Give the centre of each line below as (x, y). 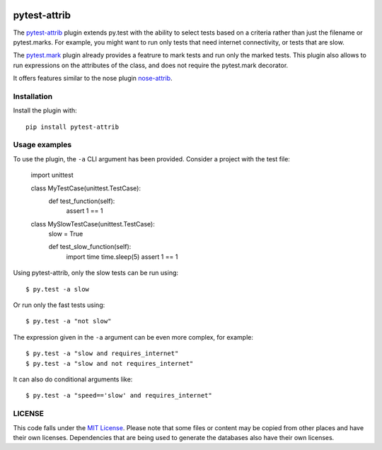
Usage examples (42, 145)
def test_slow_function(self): (90, 247)
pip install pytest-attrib (73, 127)
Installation (33, 96)
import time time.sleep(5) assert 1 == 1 (122, 256)
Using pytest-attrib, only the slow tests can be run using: (96, 273)
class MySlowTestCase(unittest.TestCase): (93, 224)
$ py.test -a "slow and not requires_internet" (110, 363)
